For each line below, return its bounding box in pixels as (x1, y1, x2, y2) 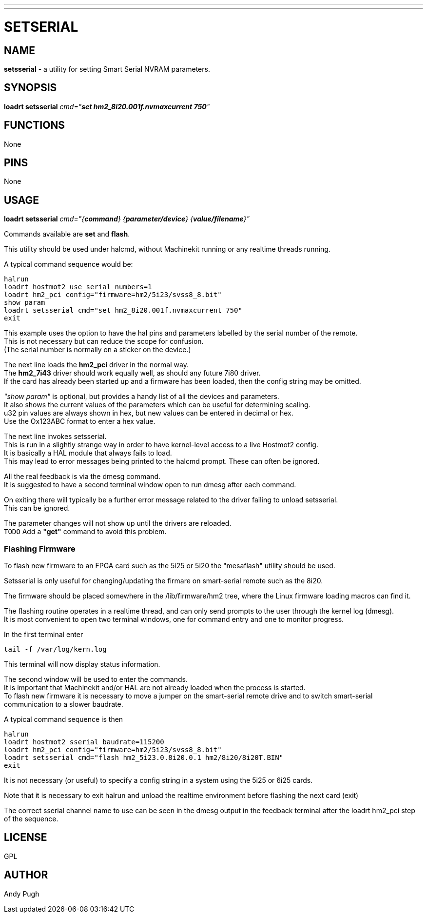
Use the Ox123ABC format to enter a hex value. (4, 417, 155, 426)
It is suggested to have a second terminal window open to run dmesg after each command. (4, 480, 296, 489)
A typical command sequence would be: (4, 260, 133, 269)
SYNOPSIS (4, 81, 57, 94)
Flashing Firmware (4, 543, 76, 554)
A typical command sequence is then (4, 715, 123, 724)
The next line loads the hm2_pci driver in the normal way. (4, 360, 189, 369)
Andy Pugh (4, 889, 39, 898)
